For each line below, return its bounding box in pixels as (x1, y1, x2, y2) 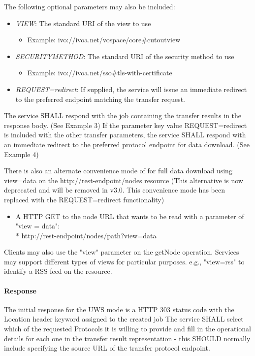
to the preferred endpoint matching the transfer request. (15, 94, 185, 104)
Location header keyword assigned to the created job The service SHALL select (4, 314, 244, 324)
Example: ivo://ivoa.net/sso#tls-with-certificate (27, 67, 172, 78)
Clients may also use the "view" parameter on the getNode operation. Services (4, 247, 239, 257)
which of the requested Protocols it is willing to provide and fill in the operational (4, 324, 251, 334)
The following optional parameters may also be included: (4, 1, 175, 11)
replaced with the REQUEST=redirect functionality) (4, 194, 164, 204)
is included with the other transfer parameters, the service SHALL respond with (4, 129, 246, 140)
